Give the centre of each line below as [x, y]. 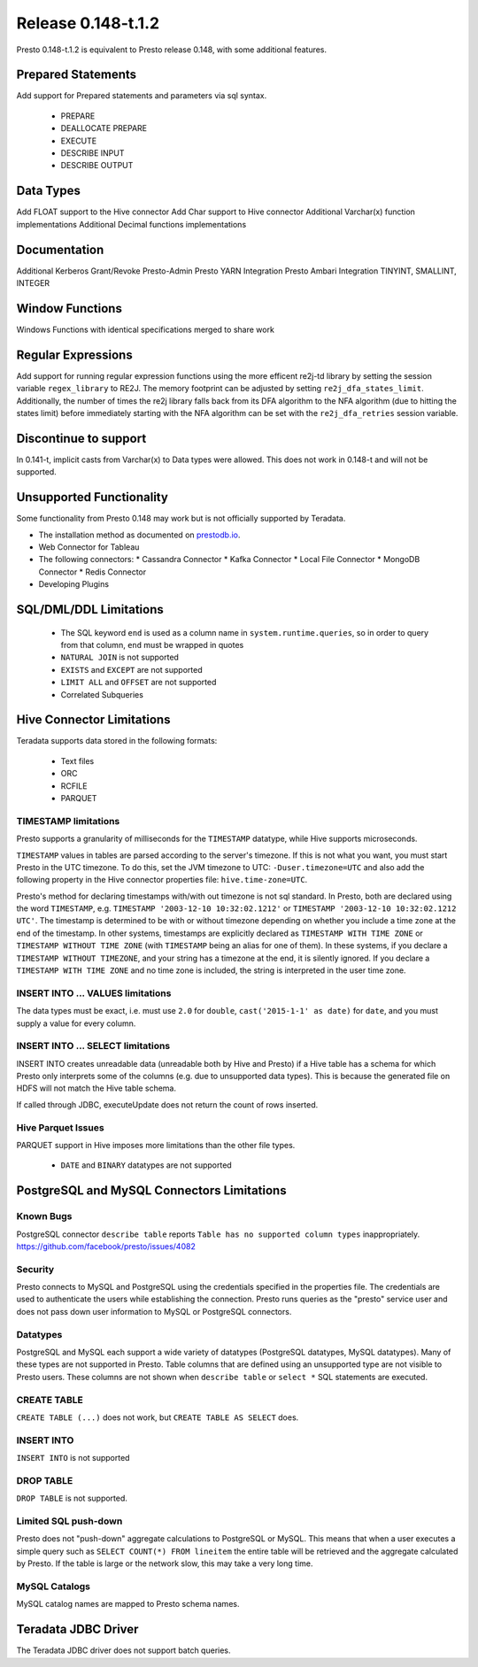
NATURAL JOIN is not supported [119, 657]
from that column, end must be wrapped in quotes [152, 644]
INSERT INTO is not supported [73, 1458]
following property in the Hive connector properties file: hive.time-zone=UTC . [162, 880]
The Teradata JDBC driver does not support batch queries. [123, 1650]
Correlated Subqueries [102, 694]
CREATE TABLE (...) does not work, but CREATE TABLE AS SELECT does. [158, 1417]
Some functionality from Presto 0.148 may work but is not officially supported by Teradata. [181, 519]
